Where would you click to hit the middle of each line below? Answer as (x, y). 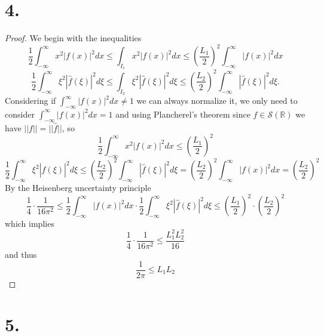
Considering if (30, 101)
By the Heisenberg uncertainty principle (78, 187)
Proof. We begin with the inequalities (73, 38)
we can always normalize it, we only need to (217, 101)
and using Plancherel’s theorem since (183, 114)
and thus (21, 254)
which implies (30, 223)
